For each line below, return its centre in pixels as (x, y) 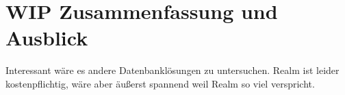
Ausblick (47, 38)
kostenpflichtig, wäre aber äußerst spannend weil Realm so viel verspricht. (160, 83)
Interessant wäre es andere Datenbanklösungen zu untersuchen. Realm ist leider (172, 70)
